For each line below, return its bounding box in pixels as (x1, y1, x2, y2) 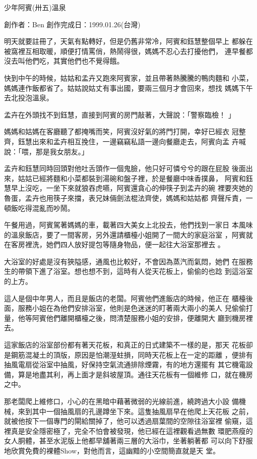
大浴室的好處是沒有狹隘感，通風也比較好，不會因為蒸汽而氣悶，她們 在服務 (4, 256, 253, 266)
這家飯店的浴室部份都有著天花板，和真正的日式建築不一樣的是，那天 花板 (4, 339, 246, 350)
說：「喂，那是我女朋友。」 (4, 146, 89, 156)
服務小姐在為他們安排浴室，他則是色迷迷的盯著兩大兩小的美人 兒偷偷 (18, 303, 246, 313)
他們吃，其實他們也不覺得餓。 (25, 55, 124, 66)
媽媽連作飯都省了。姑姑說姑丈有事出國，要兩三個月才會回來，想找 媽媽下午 (4, 82, 253, 93)
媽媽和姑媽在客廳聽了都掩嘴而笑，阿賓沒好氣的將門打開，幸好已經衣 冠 (4, 126, 239, 137)
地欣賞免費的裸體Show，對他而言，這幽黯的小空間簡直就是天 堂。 (4, 445, 220, 455)
